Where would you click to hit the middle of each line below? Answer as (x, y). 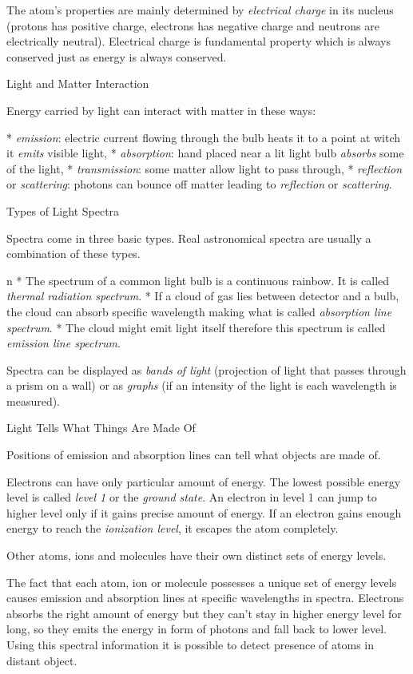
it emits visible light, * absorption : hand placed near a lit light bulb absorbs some (205, 153)
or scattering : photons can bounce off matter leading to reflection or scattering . (199, 184)
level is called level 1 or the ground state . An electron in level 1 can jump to (192, 497)
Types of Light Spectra (63, 210)
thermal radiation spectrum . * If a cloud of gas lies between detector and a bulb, (203, 296)
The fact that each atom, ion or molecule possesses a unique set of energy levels (202, 582)
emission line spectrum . (64, 343)
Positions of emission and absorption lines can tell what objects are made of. (194, 455)
